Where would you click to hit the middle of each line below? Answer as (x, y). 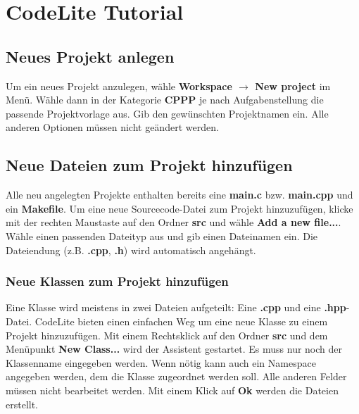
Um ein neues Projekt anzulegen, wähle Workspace (119, 86)
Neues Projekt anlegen (90, 56)
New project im (293, 86)
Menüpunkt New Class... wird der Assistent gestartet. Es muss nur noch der (174, 349)
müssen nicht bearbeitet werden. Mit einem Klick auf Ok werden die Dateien (172, 390)
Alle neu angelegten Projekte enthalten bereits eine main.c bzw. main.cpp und (179, 195)
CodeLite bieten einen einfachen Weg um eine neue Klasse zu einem (181, 321)
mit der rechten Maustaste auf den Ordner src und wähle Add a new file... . (174, 222)
